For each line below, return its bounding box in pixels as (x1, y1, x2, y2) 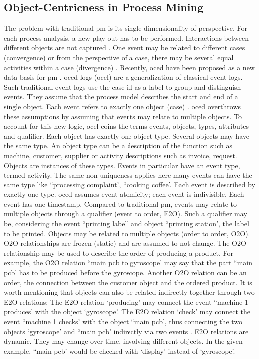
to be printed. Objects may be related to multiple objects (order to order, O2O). (4, 228, 250, 238)
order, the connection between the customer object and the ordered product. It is (4, 277, 252, 287)
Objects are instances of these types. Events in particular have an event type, (4, 160, 240, 170)
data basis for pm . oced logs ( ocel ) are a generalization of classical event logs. (4, 72, 243, 82)
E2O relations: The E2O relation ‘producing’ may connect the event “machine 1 (4, 296, 248, 307)
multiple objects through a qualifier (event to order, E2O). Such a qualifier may (4, 208, 247, 219)
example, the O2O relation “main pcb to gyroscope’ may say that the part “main (4, 257, 253, 268)
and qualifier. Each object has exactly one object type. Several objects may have (4, 130, 249, 141)
